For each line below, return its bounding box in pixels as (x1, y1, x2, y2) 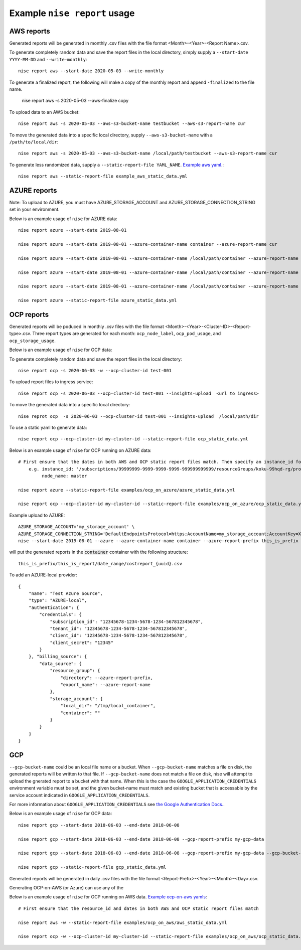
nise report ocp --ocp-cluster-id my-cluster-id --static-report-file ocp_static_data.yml (18, 436, 248, 442)
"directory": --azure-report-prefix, (60, 675, 153, 681)
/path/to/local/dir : (9, 138, 59, 145)
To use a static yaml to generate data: (9, 424, 87, 430)
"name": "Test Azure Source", (28, 590, 103, 596)
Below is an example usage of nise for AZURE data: (9, 216, 117, 222)
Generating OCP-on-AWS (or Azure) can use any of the (9, 884, 124, 890)
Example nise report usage (9, 8, 135, 19)
